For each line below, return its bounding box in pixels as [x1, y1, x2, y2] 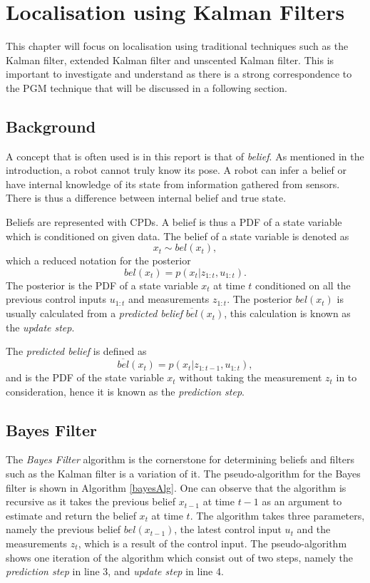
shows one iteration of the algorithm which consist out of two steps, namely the [6, 550, 354, 564]
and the [297, 522, 331, 537]
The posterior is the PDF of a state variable [6, 277, 198, 292]
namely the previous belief [6, 522, 121, 537]
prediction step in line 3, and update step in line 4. [6, 564, 224, 579]
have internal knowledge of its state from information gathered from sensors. [6, 176, 340, 191]
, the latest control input [174, 522, 282, 537]
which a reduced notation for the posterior [6, 253, 191, 268]
